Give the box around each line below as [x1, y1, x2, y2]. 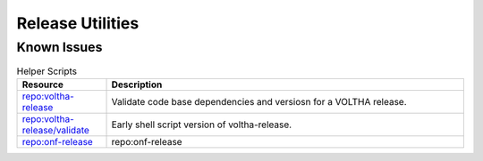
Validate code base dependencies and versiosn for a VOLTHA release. [111, 95, 407, 108]
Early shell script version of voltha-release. [111, 118, 292, 131]
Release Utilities [16, 13, 140, 33]
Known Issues [16, 39, 103, 55]
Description [111, 78, 163, 91]
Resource [21, 78, 64, 91]
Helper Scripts [16, 65, 78, 77]
